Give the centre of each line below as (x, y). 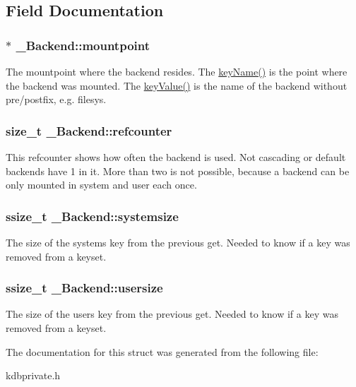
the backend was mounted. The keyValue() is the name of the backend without (177, 85)
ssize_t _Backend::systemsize (92, 216)
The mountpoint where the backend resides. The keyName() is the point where (177, 71)
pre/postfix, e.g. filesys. (56, 99)
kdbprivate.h (33, 375)
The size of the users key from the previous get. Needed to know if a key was (172, 314)
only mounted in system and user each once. (101, 185)
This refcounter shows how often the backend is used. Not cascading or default (176, 157)
